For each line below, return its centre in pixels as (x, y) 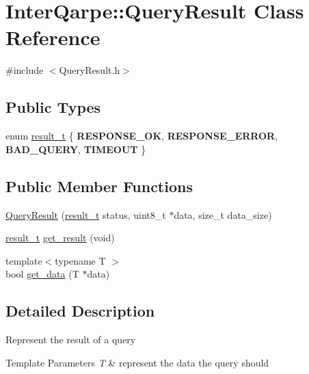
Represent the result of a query (71, 339)
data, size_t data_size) (223, 214)
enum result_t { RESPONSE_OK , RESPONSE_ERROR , (142, 136)
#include (25, 70)
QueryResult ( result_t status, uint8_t (86, 214)
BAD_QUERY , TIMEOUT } (76, 149)
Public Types (53, 107)
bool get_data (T (42, 274)
